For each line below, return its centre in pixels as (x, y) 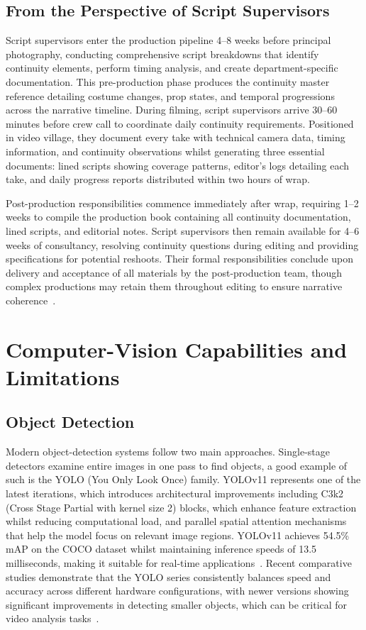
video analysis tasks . (52, 618)
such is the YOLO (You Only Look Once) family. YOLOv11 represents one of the (183, 479)
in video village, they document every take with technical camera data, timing (176, 137)
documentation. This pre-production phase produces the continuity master (168, 81)
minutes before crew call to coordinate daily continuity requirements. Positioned (180, 123)
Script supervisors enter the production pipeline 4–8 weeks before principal (168, 40)
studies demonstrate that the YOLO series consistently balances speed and (168, 576)
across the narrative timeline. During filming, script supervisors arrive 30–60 (172, 110)
